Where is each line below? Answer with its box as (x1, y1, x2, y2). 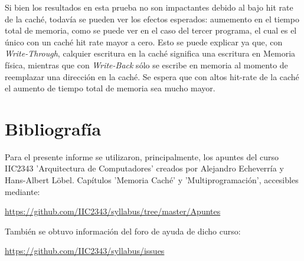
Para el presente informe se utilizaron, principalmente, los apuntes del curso (5, 150, 279, 163)
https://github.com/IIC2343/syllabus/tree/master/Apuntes (5, 205, 221, 217)
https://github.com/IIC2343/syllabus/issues (5, 245, 165, 257)
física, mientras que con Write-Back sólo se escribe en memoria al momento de (5, 58, 288, 71)
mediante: (5, 185, 40, 197)
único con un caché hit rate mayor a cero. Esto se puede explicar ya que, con (5, 35, 283, 48)
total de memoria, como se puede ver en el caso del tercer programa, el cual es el (5, 24, 297, 37)
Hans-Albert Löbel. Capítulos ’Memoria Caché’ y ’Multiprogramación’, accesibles (5, 174, 299, 186)
